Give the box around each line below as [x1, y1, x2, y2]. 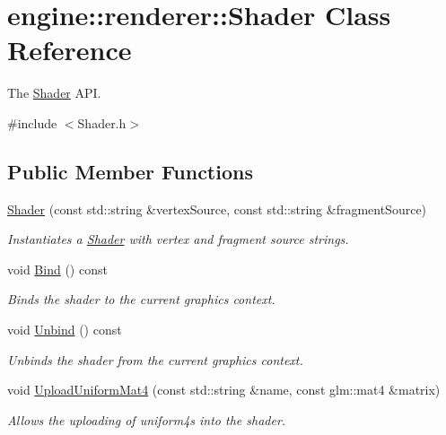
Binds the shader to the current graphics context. [7, 290, 275, 309]
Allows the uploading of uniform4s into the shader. [7, 410, 286, 429]
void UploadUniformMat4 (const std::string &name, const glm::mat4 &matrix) [7, 380, 441, 399]
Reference [7, 31, 132, 68]
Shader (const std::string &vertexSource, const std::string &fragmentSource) [7, 199, 427, 218]
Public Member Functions [7, 157, 253, 185]
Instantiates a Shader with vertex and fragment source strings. [7, 230, 349, 248]
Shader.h [77, 113, 127, 132]
